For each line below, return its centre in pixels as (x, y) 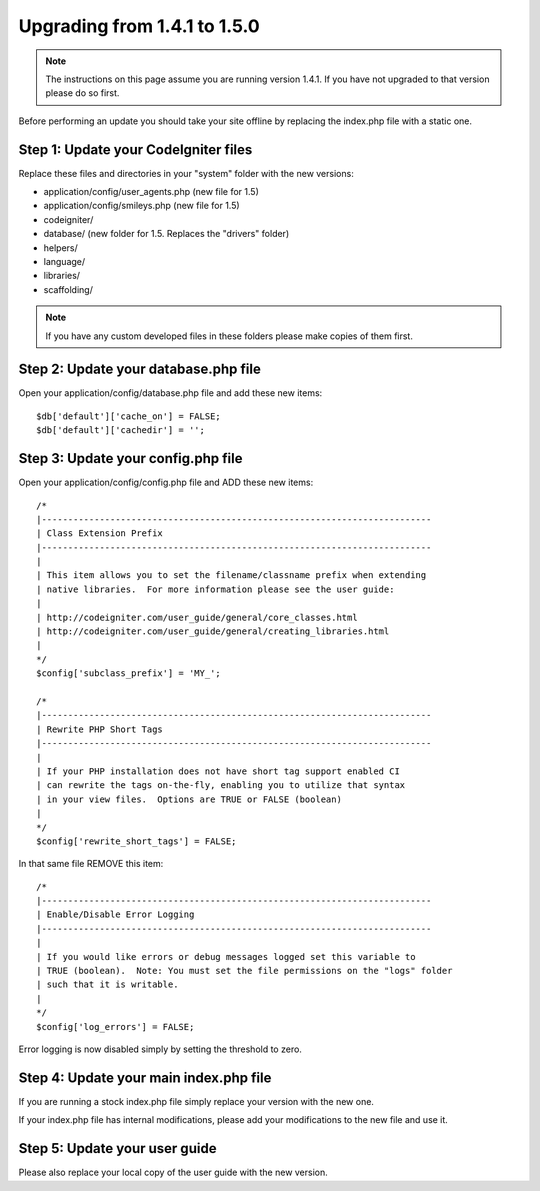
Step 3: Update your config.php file (131, 458)
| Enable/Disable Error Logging (115, 914)
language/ (64, 261)
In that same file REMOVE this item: (91, 864)
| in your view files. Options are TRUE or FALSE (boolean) (189, 799)
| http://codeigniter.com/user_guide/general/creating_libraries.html (213, 631)
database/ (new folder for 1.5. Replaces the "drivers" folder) (166, 234)
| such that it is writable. (107, 984)
